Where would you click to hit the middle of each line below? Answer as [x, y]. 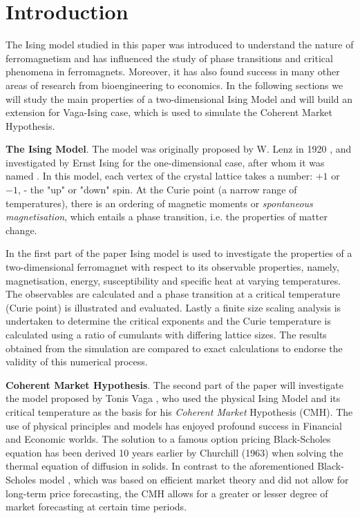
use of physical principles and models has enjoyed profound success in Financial [174, 425]
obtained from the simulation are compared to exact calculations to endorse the [174, 348]
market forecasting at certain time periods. [96, 507]
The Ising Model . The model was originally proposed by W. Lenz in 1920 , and [179, 149]
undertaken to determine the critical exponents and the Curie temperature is [168, 321]
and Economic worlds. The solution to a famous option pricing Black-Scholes [168, 439]
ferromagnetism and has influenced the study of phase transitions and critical [169, 58]
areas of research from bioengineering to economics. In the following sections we [174, 85]
